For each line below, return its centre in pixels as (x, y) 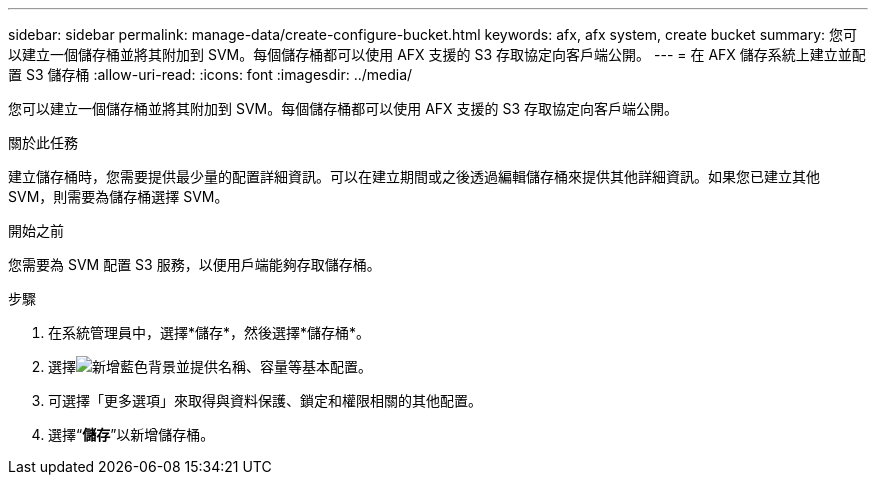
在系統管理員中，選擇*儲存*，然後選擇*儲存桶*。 (209, 332)
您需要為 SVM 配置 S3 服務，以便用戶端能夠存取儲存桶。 (194, 264)
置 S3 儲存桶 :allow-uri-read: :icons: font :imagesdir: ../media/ (210, 74)
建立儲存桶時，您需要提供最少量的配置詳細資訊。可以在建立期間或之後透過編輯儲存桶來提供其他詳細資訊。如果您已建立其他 (414, 176)
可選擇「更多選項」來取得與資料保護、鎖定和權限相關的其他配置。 (265, 400)
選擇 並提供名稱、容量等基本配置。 (210, 366)
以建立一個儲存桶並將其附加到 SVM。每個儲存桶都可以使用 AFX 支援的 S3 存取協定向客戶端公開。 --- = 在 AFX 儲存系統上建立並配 (437, 54)
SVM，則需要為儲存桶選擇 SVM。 (118, 196)
